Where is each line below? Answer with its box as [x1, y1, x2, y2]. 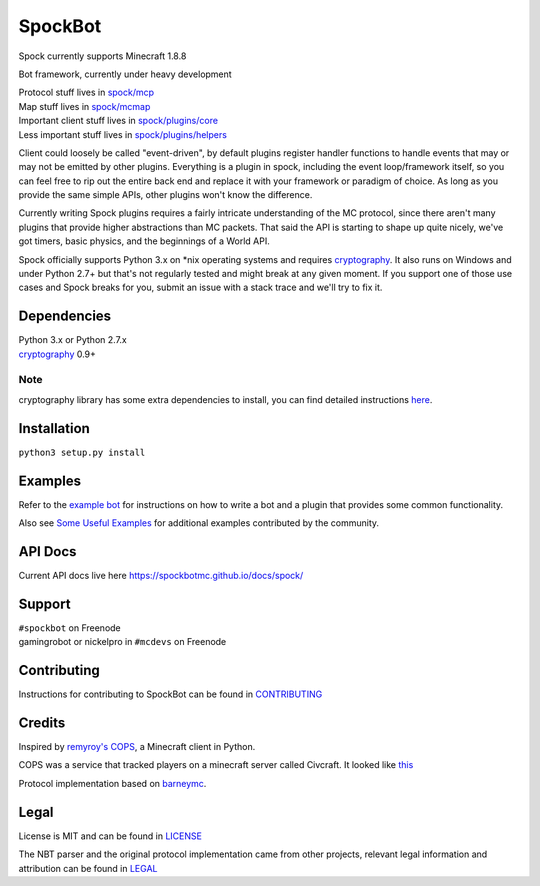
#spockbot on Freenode [18, 621, 122, 634]
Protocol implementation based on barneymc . [18, 777, 207, 789]
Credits [18, 714, 66, 731]
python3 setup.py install [18, 446, 146, 458]
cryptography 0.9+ [18, 348, 97, 360]
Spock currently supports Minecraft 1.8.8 [18, 50, 187, 62]
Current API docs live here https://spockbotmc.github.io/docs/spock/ [18, 569, 304, 581]
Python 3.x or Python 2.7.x [18, 334, 127, 346]
